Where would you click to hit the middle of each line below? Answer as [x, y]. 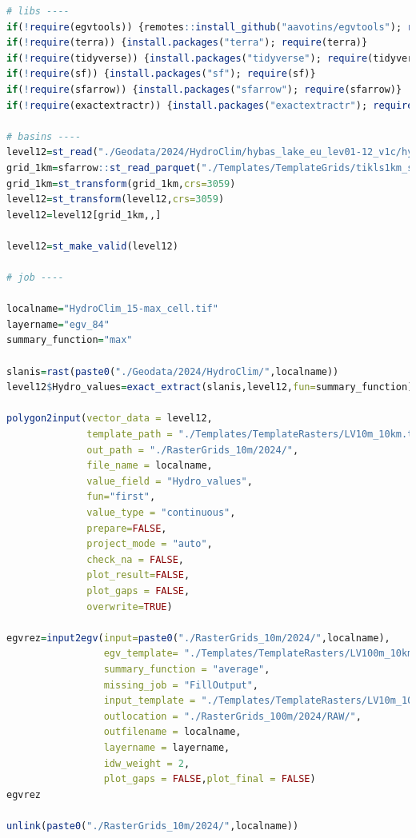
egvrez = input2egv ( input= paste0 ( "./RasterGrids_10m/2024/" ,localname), [198, 638]
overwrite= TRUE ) [130, 607]
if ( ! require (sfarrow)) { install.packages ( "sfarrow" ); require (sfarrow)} [204, 89]
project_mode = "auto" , [150, 544]
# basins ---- [44, 136]
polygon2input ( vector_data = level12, [110, 419]
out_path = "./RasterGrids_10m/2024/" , [193, 450]
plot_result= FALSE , [138, 575]
